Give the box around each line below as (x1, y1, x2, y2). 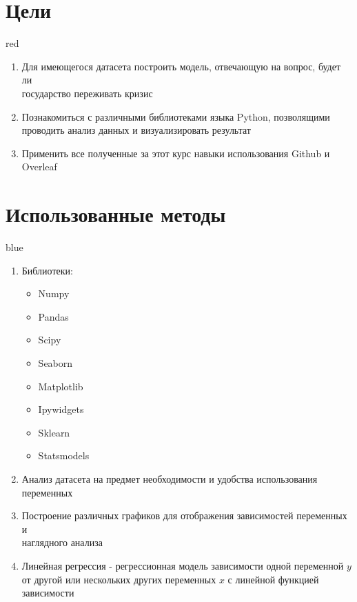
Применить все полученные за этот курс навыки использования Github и (21, 146, 330, 160)
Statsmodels (38, 448, 90, 463)
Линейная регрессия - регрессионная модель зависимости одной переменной (21, 558, 344, 572)
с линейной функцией (227, 572, 319, 586)
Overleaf (21, 159, 57, 174)
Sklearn (38, 425, 70, 439)
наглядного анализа (21, 535, 103, 550)
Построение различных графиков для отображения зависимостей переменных (21, 508, 347, 523)
